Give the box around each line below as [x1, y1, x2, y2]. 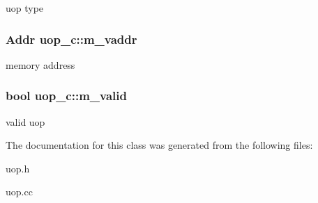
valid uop [6, 114, 45, 129]
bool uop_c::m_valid [6, 87, 127, 104]
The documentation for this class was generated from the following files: [6, 138, 313, 152]
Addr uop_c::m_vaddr [6, 30, 137, 47]
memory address [6, 57, 75, 72]
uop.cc [6, 184, 33, 199]
